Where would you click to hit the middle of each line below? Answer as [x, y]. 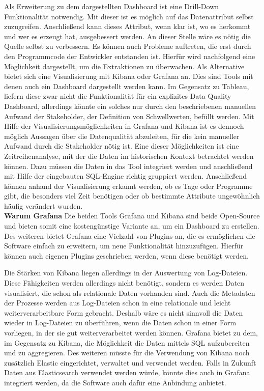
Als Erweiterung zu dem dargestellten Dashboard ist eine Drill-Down [112, 6]
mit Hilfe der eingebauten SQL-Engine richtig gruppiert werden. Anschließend [126, 176]
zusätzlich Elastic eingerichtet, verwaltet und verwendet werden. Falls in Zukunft [130, 362]
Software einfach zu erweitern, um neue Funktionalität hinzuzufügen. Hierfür [124, 246]
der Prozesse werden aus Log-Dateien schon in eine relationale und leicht [118, 303]
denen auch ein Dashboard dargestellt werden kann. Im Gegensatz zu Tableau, [127, 86]
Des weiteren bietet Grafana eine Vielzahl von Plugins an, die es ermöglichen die [130, 235]
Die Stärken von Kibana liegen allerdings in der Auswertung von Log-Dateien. [126, 273]
